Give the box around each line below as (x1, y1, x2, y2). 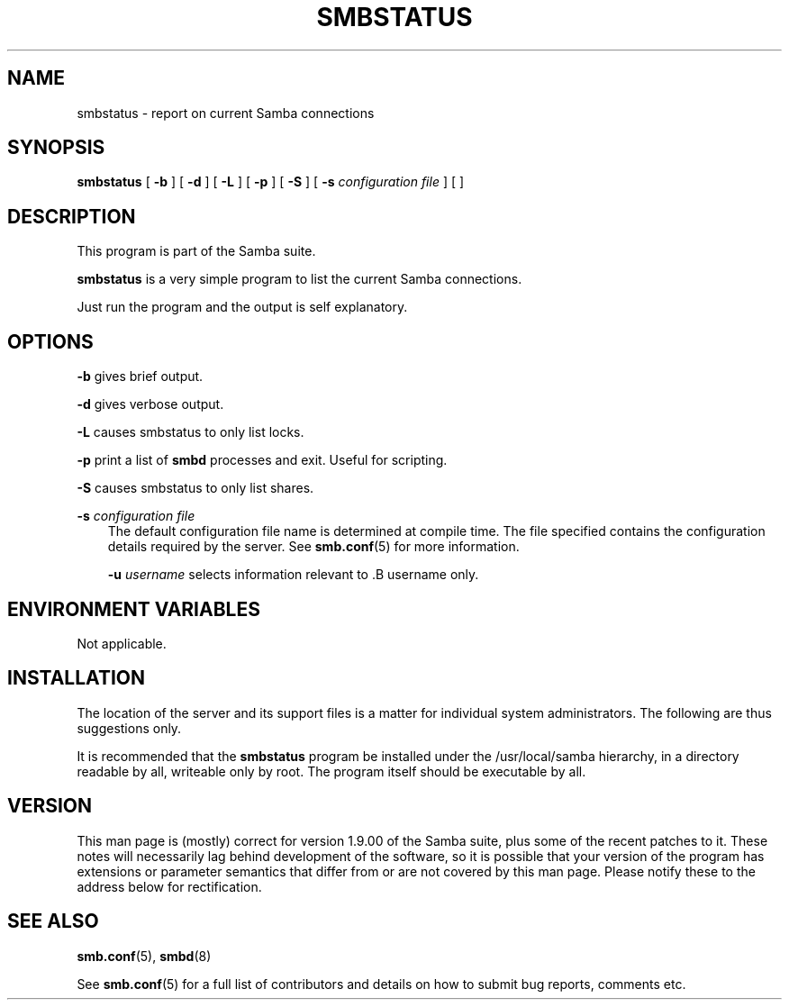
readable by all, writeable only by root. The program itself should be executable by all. (77, 763, 586, 779)
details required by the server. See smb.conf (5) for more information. (107, 539, 520, 555)
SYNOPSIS (7, 136, 105, 159)
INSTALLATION (7, 667, 145, 690)
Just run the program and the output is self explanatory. (77, 299, 408, 315)
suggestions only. (77, 720, 182, 736)
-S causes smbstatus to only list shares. (77, 480, 314, 496)
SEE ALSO (7, 910, 99, 933)
